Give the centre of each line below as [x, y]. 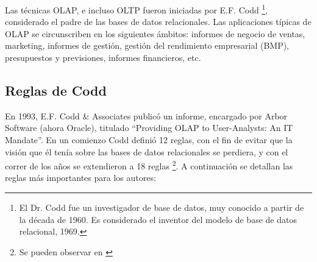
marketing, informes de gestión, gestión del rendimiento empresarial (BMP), [147, 45]
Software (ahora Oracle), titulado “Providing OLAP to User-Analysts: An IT [149, 128]
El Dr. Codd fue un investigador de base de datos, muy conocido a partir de [162, 207]
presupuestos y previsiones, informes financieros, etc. [103, 58]
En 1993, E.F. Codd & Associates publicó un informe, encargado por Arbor [146, 115]
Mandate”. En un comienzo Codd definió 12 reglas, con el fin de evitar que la [149, 140]
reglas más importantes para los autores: [80, 178]
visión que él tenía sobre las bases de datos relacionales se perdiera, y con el [147, 151]
